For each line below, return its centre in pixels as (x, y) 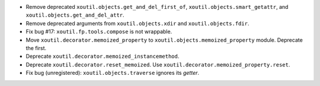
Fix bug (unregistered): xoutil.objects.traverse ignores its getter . (113, 73)
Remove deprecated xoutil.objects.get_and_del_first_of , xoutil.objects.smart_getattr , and (157, 7)
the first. (36, 48)
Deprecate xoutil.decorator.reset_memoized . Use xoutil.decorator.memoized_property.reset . (158, 64)
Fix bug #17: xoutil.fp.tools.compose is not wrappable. (99, 32)
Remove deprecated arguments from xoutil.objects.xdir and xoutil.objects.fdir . (137, 23)
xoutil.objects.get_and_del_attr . (75, 15)
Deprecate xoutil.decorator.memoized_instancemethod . (103, 57)
